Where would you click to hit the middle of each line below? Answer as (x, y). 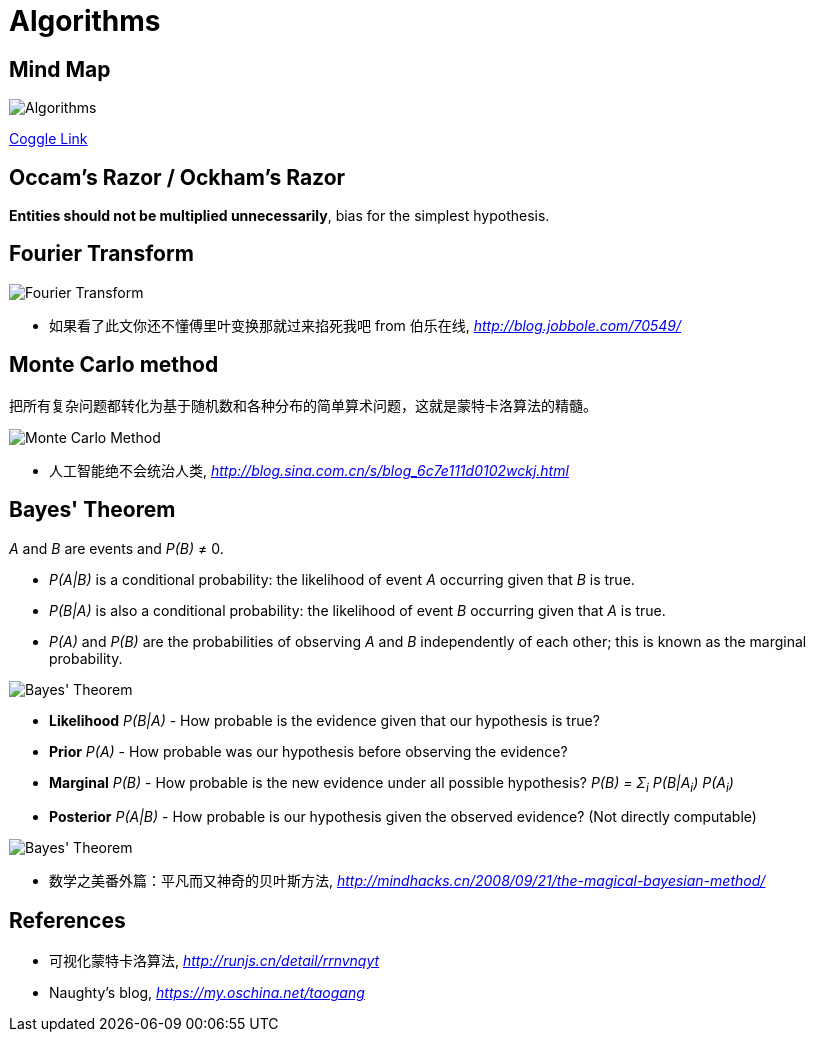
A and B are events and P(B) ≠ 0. (116, 548)
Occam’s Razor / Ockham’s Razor (177, 177)
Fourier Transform (101, 254)
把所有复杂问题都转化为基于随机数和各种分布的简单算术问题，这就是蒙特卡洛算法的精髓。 (303, 405)
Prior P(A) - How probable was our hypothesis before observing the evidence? (308, 751)
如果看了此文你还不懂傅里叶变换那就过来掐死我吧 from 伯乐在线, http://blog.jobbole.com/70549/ (365, 325)
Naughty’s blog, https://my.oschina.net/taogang (207, 993)
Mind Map (60, 69)
